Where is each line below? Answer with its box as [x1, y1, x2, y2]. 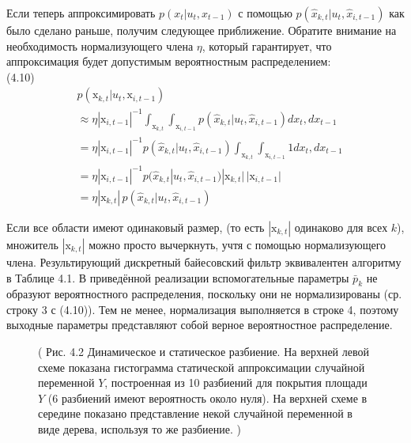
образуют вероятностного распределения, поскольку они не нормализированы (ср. [6, 286, 402, 302]
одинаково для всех [294, 218, 388, 235]
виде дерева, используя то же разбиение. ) [38, 421, 241, 437]
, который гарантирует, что [202, 37, 332, 54]
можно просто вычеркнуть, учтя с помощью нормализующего [89, 236, 386, 252]
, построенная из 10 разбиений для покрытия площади [104, 374, 368, 391]
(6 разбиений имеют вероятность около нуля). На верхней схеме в [47, 389, 368, 406]
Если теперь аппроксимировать [6, 5, 156, 21]
